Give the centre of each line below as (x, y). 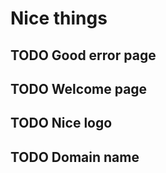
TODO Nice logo (61, 123)
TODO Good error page (83, 55)
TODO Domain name (75, 157)
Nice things (59, 18)
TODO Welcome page (79, 88)
